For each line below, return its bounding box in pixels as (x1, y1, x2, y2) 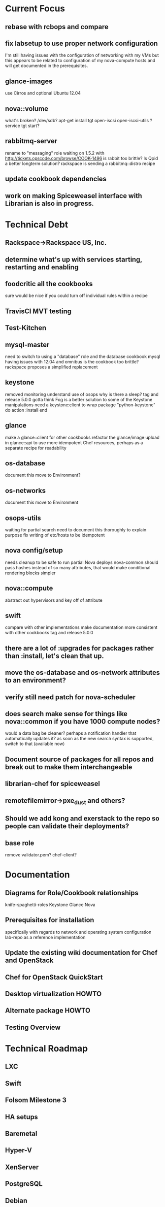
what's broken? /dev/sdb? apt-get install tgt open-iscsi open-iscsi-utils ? (5, 118, 153, 124)
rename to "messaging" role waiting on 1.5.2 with (5, 150, 105, 156)
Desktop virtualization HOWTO (5, 990, 102, 998)
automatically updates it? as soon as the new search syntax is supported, (5, 736, 154, 742)
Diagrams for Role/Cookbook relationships (5, 888, 139, 897)
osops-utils (5, 514, 41, 522)
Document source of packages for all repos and (5, 755, 154, 763)
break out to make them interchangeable (5, 763, 132, 771)
